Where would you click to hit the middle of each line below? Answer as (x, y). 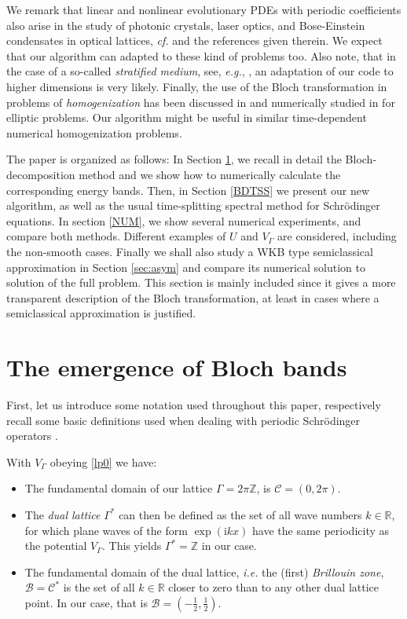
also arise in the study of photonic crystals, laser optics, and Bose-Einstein (186, 25)
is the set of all (99, 587)
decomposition (41, 174)
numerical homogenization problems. (94, 132)
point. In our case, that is (86, 602)
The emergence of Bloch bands (177, 367)
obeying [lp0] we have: (103, 462)
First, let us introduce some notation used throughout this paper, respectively (194, 405)
